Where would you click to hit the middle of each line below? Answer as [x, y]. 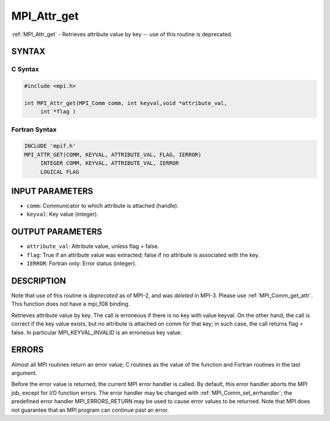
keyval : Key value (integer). [63, 214]
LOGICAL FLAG [60, 172]
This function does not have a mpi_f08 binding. [71, 304]
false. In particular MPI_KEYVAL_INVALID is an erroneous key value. [97, 332]
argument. [24, 373]
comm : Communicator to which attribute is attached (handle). [103, 206]
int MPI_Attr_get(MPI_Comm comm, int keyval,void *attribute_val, [126, 103]
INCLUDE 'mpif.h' [50, 146]
